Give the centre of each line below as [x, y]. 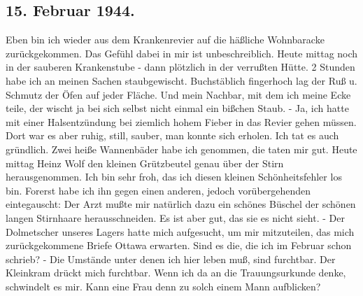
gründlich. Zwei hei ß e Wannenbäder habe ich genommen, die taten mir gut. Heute [181, 149]
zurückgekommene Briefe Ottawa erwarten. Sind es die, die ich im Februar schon [179, 245]
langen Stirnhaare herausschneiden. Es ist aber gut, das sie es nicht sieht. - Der [175, 217]
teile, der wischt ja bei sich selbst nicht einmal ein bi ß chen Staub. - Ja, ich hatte [177, 108]
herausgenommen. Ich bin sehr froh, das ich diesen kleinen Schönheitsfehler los [174, 177]
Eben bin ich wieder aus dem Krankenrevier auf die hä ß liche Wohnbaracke [165, 40]
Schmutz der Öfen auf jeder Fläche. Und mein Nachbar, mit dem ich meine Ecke [178, 94]
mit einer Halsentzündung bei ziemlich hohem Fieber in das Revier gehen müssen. [181, 121]
